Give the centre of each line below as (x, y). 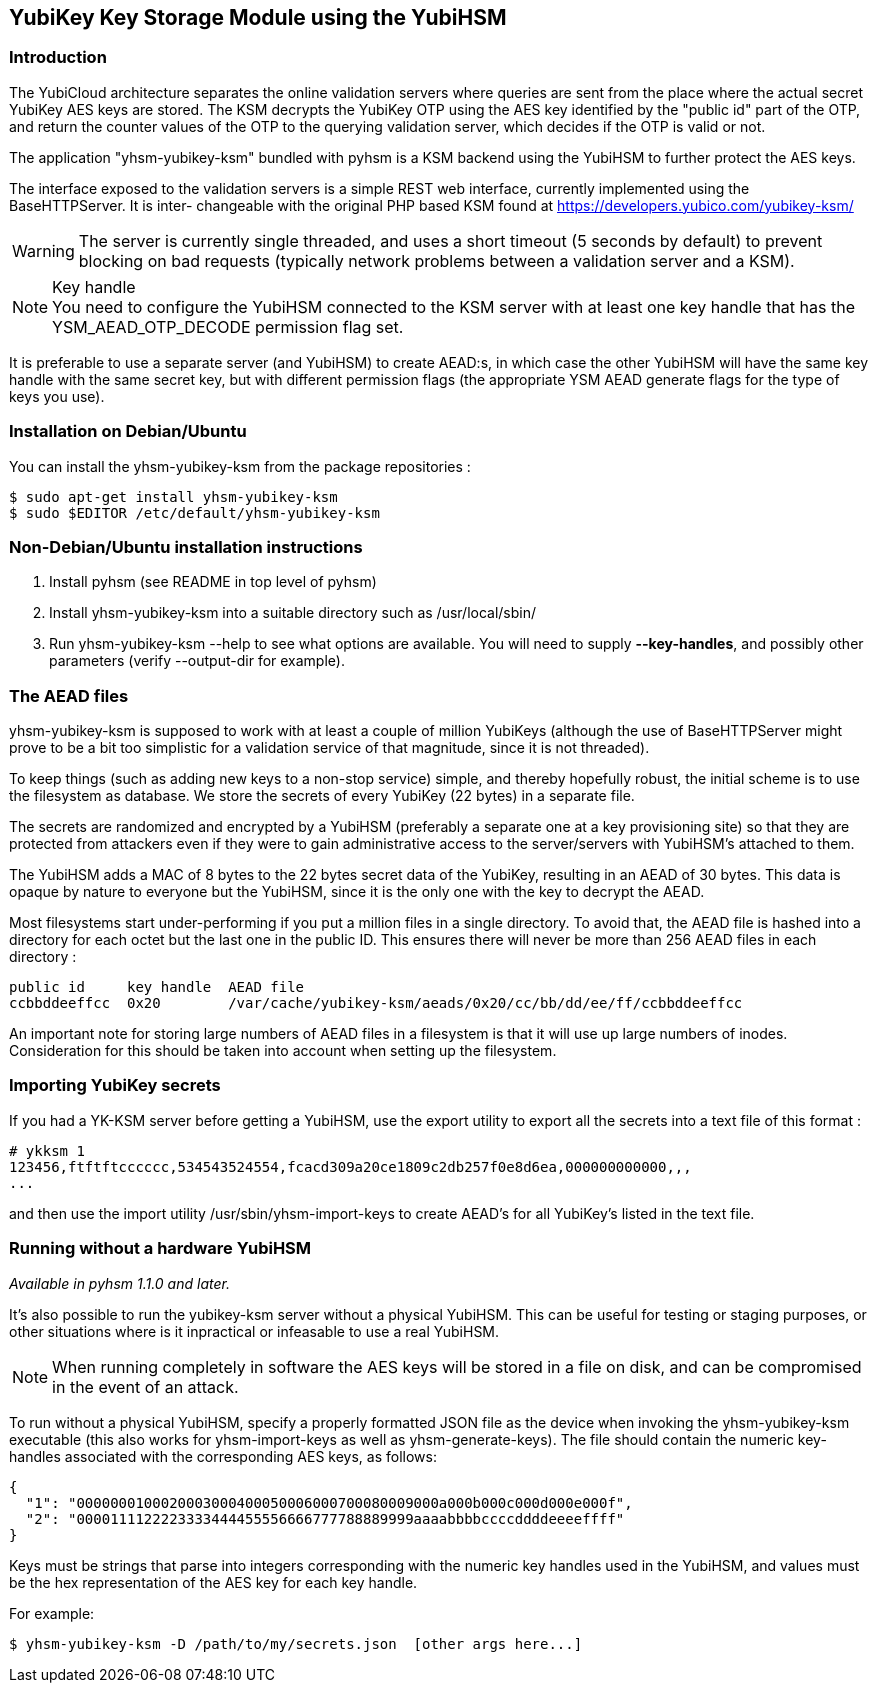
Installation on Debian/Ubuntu (128, 431)
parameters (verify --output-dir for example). (197, 661)
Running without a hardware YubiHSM (160, 1248)
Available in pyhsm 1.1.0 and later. (119, 1283)
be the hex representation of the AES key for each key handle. (213, 1582)
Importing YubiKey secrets (115, 1085)
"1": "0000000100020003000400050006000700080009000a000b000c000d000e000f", (329, 1502)
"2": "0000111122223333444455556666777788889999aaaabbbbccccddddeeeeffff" (325, 1518)
